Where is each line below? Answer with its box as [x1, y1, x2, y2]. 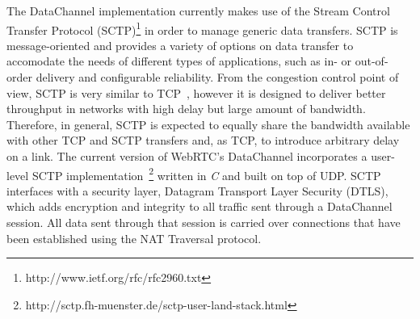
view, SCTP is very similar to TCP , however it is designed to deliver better [6, 84, 386, 101]
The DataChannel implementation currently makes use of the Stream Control [6, 2, 390, 19]
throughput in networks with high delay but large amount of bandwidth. [6, 100, 366, 117]
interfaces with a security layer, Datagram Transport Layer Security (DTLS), [6, 182, 388, 199]
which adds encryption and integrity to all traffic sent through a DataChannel [6, 198, 393, 215]
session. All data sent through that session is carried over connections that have [6, 214, 401, 231]
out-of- [355, 52, 388, 69]
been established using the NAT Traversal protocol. [6, 229, 262, 246]
